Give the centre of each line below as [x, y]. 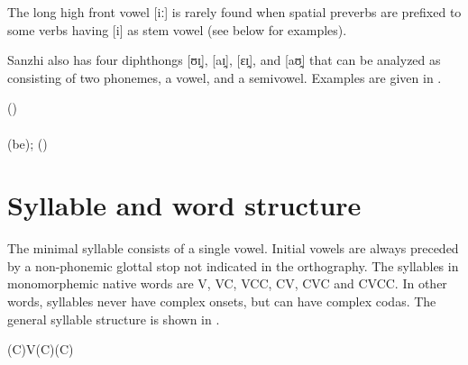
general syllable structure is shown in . [114, 319]
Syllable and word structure [184, 205]
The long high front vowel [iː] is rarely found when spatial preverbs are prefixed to [234, 12]
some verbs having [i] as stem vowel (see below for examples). [177, 29]
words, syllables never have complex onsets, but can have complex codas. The [222, 301]
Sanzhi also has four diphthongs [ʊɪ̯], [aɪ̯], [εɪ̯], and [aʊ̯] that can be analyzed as [224, 60]
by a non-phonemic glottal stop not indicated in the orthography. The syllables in [233, 265]
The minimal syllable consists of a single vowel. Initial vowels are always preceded [233, 248]
